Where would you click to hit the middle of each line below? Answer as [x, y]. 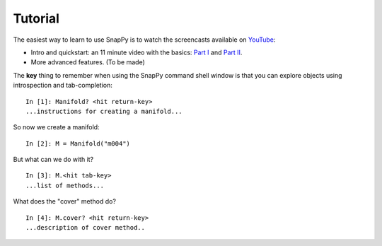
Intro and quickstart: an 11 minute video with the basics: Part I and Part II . [137, 52]
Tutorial [36, 18]
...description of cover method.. [85, 228]
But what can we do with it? [53, 160]
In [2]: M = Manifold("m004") [78, 143]
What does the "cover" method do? [65, 201]
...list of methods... [65, 185]
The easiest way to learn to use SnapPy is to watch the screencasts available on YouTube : [144, 40]
